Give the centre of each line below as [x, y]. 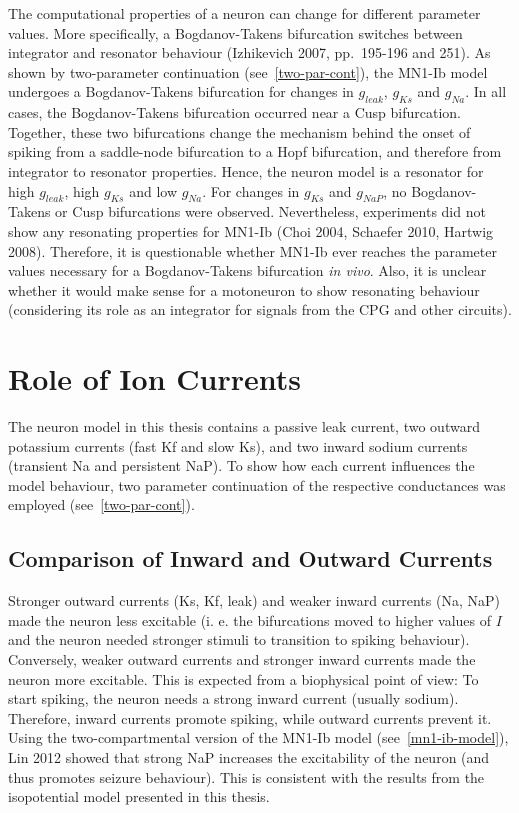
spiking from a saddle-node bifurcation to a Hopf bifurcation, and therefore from [255, 151]
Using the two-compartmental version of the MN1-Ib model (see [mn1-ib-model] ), [258, 737]
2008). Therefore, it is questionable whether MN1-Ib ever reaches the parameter [252, 250]
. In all [486, 91]
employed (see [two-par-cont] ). [101, 504]
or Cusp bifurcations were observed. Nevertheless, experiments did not [270, 211]
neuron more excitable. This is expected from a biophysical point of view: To [243, 678]
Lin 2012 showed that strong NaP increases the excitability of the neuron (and [249, 756]
